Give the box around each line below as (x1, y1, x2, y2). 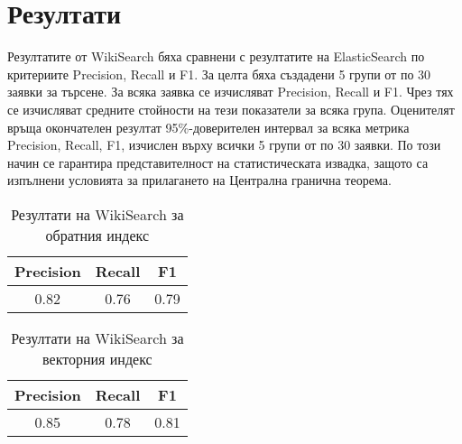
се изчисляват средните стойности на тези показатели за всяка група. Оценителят (7, 99, 455, 118)
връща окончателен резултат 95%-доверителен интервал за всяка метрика (7, 117, 410, 136)
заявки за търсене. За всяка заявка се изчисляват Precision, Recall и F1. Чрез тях (7, 82, 454, 101)
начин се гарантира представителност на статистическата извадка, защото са (7, 153, 429, 171)
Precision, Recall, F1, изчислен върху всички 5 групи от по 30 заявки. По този (7, 135, 441, 154)
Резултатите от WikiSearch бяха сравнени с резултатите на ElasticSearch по (7, 47, 425, 66)
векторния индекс (42, 347, 152, 369)
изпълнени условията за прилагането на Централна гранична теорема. (7, 171, 392, 190)
